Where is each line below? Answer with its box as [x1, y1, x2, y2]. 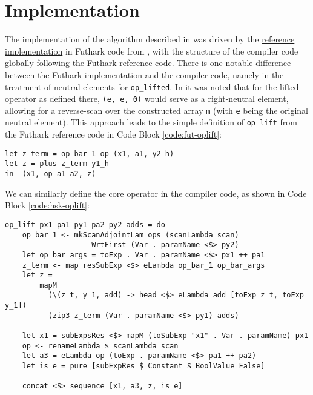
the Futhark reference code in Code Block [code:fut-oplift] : [5, 128, 222, 141]
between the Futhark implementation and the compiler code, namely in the [5, 68, 284, 81]
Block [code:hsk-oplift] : [5, 199, 90, 211]
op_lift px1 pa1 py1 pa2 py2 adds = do [5, 220, 165, 229]
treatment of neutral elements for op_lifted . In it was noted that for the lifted [5, 80, 299, 93]
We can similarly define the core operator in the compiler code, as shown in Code [5, 187, 307, 199]
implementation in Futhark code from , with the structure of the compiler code [5, 44, 298, 57]
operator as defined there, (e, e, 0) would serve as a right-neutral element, [5, 92, 289, 105]
